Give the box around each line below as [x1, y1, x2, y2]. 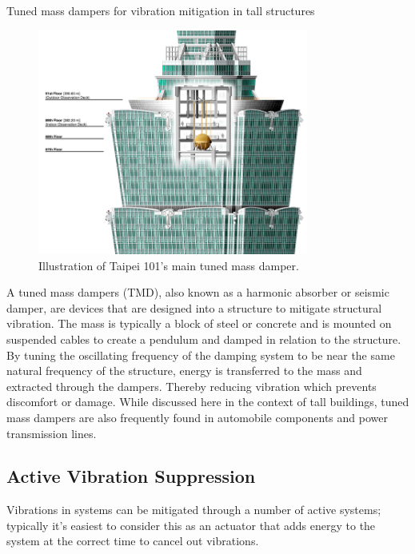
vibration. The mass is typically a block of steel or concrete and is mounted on [6, 315, 392, 332]
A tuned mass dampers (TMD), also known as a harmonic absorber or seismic [6, 284, 389, 301]
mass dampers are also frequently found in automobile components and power [6, 409, 388, 425]
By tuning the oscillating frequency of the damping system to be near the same [6, 346, 395, 363]
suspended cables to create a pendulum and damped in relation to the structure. [6, 330, 401, 347]
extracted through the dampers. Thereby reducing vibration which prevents [6, 377, 377, 394]
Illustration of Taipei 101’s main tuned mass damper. [38, 257, 299, 273]
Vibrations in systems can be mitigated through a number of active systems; [6, 501, 381, 518]
